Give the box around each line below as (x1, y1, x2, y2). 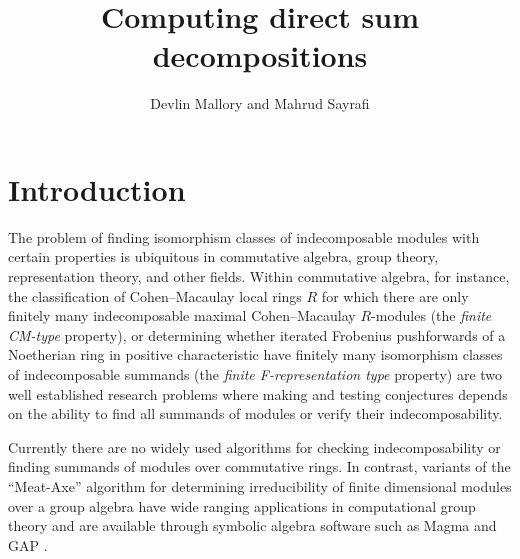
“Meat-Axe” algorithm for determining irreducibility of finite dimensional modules (8, 475, 512, 496)
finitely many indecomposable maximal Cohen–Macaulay (8, 305, 356, 326)
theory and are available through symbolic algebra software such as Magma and (8, 515, 497, 536)
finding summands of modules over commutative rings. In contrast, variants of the (8, 456, 511, 477)
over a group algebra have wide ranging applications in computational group (8, 495, 476, 516)
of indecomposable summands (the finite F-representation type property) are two (8, 364, 503, 384)
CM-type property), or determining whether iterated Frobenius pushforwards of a (8, 324, 506, 345)
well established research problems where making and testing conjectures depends (8, 383, 508, 404)
